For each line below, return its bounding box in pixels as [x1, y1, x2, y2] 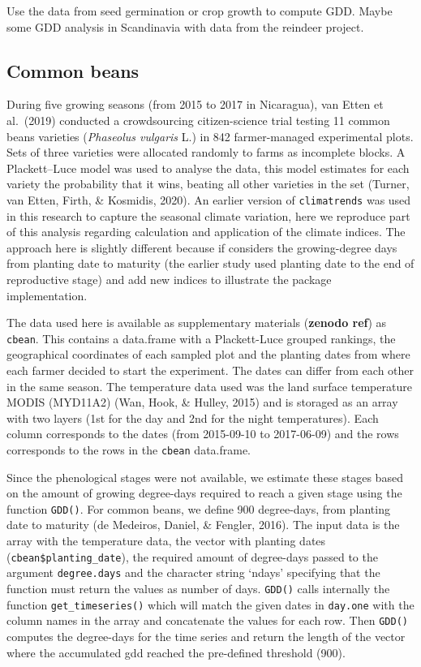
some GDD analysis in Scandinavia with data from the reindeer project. [6, 18, 364, 35]
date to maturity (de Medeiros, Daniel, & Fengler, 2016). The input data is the [6, 516, 400, 533]
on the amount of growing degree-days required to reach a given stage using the [6, 484, 402, 501]
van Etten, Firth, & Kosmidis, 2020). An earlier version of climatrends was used [6, 191, 411, 208]
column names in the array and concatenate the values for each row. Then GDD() [6, 612, 408, 629]
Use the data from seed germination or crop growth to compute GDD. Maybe [6, 2, 393, 19]
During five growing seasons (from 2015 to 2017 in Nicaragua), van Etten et [6, 96, 384, 113]
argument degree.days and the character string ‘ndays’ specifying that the [6, 564, 380, 581]
